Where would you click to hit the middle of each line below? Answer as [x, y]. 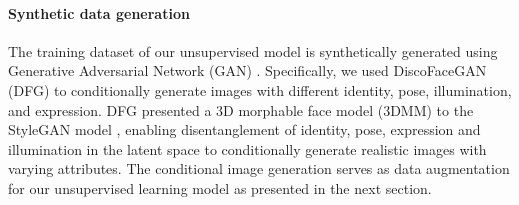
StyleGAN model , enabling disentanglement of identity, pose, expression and [244, 129]
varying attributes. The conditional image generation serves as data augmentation [259, 168]
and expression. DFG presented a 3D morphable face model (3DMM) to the [241, 109]
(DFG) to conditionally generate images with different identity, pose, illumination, [260, 89]
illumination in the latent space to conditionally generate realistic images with [247, 148]
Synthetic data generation [99, 12]
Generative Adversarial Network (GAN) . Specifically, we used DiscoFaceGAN [247, 70]
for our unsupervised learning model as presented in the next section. [220, 187]
